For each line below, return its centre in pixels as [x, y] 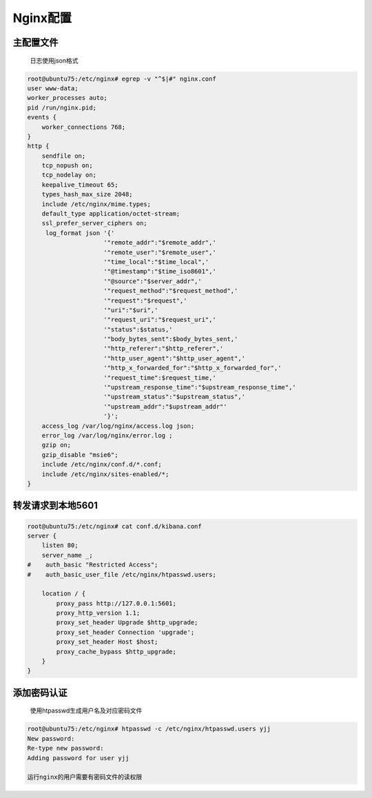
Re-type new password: [65, 748]
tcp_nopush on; [67, 166]
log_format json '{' [80, 233]
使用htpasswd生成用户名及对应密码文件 [86, 710]
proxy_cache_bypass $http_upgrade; [116, 652]
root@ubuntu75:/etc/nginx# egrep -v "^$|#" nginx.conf [122, 79]
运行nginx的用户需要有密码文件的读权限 [85, 777]
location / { [64, 594]
